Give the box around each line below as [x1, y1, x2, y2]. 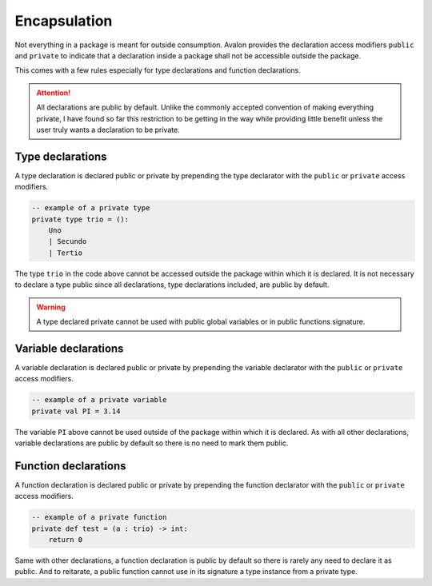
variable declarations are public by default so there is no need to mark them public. [14, 438, 289, 448]
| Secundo [48, 237, 87, 246]
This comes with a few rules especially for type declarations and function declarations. [14, 66, 302, 75]
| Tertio [48, 248, 83, 257]
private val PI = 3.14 [31, 406, 121, 416]
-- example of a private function [31, 512, 167, 522]
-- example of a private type [31, 204, 150, 213]
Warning [36, 302, 66, 312]
